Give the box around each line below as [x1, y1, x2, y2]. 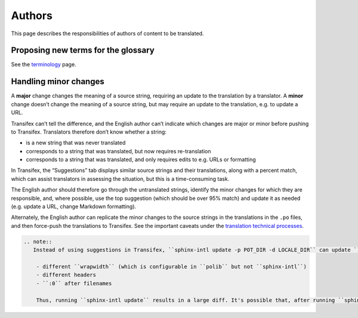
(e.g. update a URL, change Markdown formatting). [11, 203, 137, 210]
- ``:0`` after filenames [36, 280, 112, 286]
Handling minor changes [11, 76, 104, 87]
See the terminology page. [11, 61, 77, 68]
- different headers [36, 271, 97, 279]
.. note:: [23, 238, 53, 245]
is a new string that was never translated [26, 139, 126, 146]
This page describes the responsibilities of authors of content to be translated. [11, 30, 204, 37]
